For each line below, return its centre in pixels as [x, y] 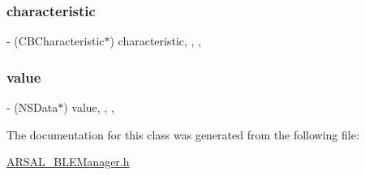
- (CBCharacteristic [56, 41]
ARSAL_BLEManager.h [68, 162]
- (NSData [32, 107]
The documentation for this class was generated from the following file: [183, 134]
